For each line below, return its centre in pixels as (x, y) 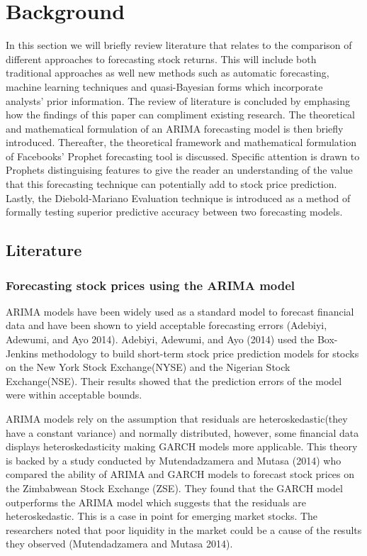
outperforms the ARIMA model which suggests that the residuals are (156, 502)
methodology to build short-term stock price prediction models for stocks (200, 353)
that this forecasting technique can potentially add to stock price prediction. (171, 184)
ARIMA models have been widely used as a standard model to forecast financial (180, 311)
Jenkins (22, 353)
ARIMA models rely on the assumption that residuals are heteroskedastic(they (177, 418)
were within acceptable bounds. (74, 395)
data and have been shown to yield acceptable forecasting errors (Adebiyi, (166, 325)
